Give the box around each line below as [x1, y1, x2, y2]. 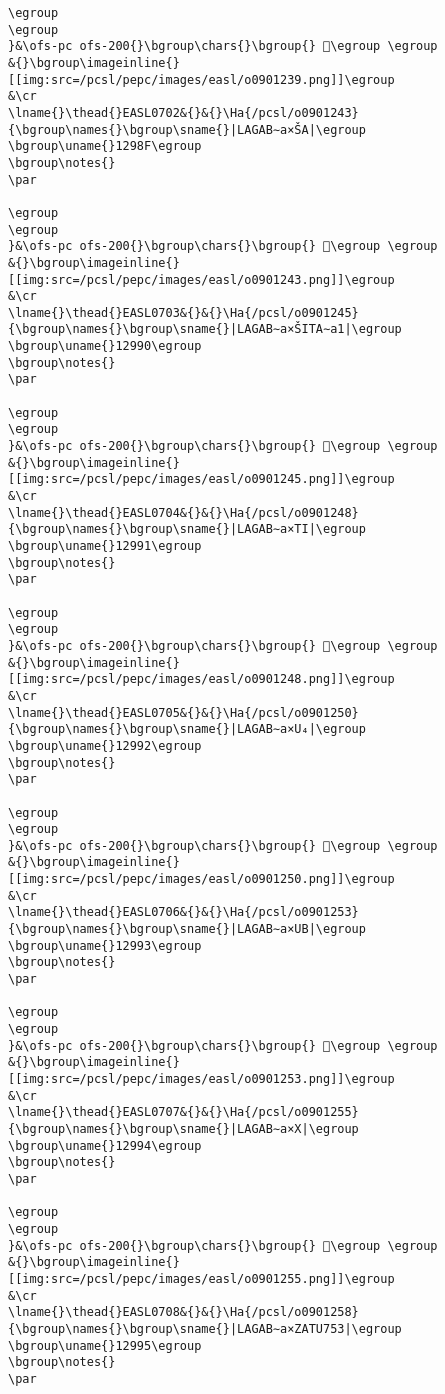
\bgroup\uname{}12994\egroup [8, 1138, 202, 1153]
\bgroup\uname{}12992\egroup [8, 738, 202, 753]
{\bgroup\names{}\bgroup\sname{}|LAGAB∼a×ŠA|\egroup [8, 122, 366, 137]
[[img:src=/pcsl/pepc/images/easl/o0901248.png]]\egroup [8, 672, 395, 687]
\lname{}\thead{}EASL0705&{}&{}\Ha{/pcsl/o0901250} [8, 705, 359, 720]
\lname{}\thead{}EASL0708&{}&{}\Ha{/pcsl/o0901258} [8, 1305, 359, 1320]
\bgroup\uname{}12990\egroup [8, 339, 202, 354]
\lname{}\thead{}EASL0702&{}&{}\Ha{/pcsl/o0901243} [8, 105, 359, 120]
